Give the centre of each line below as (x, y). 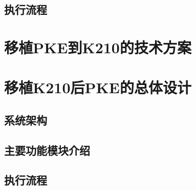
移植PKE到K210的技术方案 (98, 47)
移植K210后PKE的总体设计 (98, 87)
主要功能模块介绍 (47, 150)
